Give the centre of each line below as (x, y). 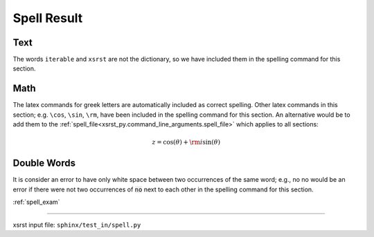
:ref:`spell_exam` (36, 202)
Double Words (44, 163)
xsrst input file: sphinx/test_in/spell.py (77, 225)
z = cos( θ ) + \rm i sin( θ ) (186, 142)
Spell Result (48, 18)
